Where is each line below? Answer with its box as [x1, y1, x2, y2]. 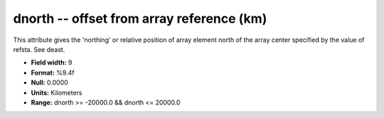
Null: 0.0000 [31, 78, 69, 87]
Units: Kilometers [31, 88, 82, 97]
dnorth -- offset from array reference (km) [13, 11, 267, 26]
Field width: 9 [31, 58, 73, 67]
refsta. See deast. [13, 45, 65, 53]
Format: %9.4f [31, 68, 75, 77]
